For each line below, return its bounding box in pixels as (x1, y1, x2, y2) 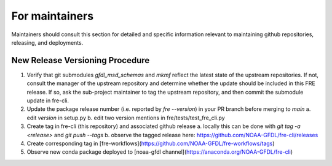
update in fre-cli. (26, 97, 69, 104)
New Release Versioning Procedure (11, 55, 150, 66)
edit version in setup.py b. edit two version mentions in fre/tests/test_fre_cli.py (26, 114, 225, 121)
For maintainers (11, 9, 94, 23)
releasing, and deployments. (11, 39, 84, 46)
